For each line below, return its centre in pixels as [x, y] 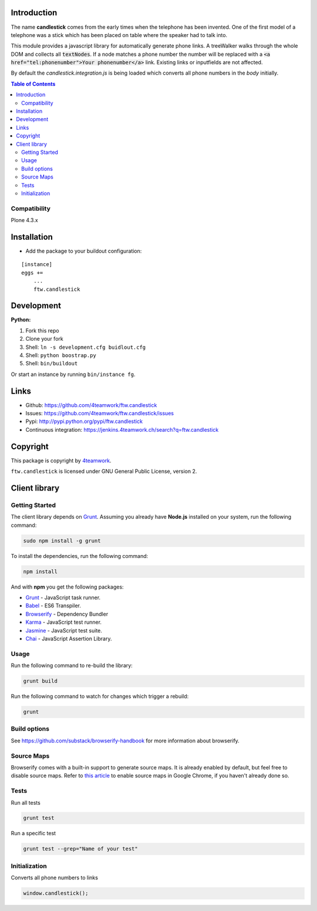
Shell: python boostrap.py [61, 355]
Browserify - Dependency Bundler [67, 614]
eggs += [32, 273]
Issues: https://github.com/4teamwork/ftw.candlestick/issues [100, 414]
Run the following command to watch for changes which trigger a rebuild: [100, 697]
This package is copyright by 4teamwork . [61, 460]
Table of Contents [33, 84]
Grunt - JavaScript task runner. [63, 598]
